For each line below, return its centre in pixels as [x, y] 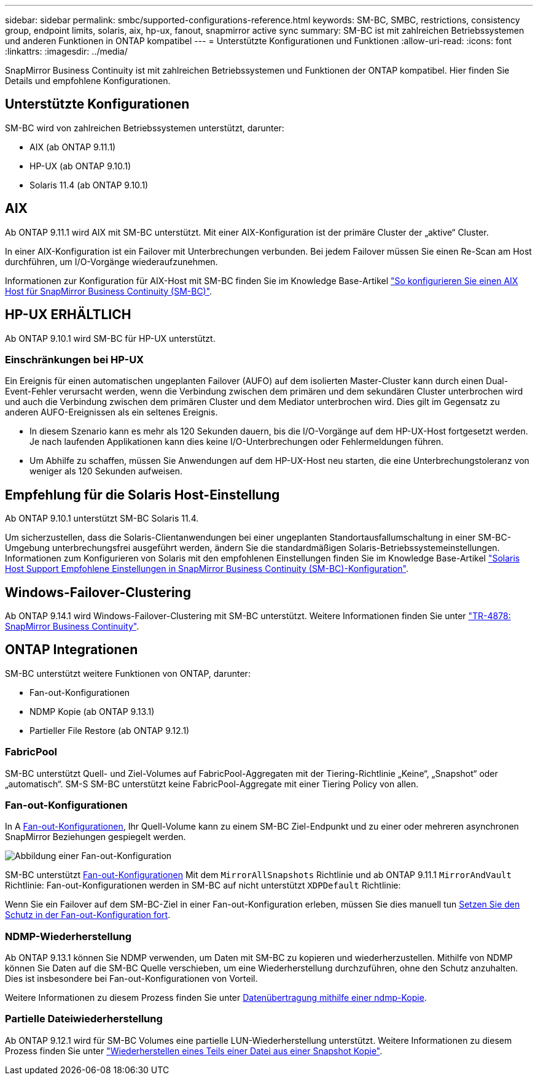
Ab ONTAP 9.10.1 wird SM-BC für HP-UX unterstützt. [110, 338]
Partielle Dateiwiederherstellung [84, 1019]
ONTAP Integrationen [72, 650]
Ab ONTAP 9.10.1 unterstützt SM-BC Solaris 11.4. [102, 519]
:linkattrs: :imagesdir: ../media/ [66, 51]
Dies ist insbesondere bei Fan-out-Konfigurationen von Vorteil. [131, 979]
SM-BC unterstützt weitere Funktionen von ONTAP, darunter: [128, 673]
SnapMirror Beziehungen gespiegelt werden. [96, 837]
